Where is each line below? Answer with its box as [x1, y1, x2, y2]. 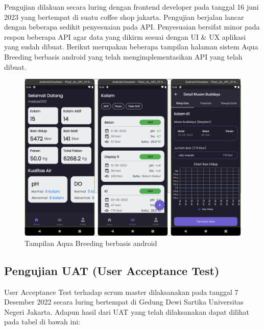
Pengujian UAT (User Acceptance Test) [4, 262, 220, 278]
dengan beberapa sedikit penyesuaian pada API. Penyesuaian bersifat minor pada [4, 21, 260, 32]
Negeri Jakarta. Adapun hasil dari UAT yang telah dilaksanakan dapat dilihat [4, 306, 250, 317]
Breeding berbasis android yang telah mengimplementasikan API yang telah [4, 51, 243, 62]
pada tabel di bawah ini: [4, 316, 80, 327]
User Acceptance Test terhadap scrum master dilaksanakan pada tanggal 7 [4, 286, 238, 297]
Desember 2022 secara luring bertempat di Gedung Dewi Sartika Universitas [4, 296, 244, 307]
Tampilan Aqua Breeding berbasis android [25, 237, 157, 248]
